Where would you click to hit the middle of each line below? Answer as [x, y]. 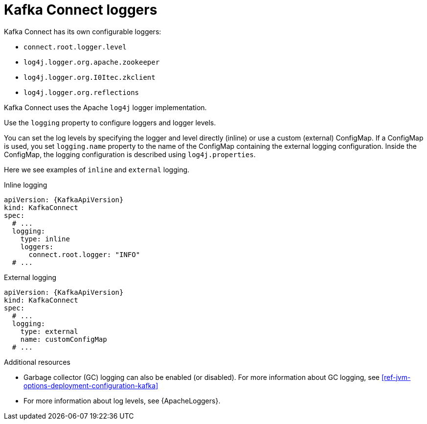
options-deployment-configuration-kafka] [91, 385]
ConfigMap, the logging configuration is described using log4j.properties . [130, 154]
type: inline [45, 239]
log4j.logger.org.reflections [81, 92]
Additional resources [37, 362]
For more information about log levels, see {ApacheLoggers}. [122, 400]
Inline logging [26, 185]
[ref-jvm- [396, 377]
